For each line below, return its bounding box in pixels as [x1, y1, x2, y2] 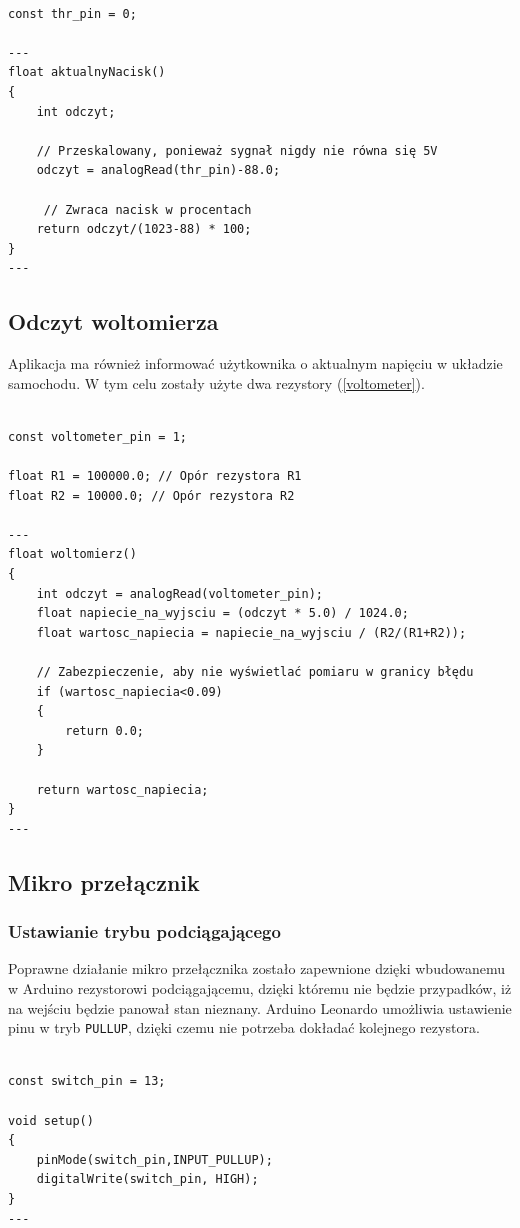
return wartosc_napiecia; [36, 782, 209, 797]
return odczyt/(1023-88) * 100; [36, 222, 252, 237]
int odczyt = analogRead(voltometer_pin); [36, 586, 323, 601]
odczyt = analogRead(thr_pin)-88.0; [36, 163, 281, 178]
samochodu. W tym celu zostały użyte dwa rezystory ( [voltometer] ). [8, 372, 425, 393]
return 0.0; [65, 723, 145, 738]
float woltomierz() [8, 547, 137, 562]
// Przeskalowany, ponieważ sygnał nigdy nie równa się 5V [36, 143, 438, 158]
